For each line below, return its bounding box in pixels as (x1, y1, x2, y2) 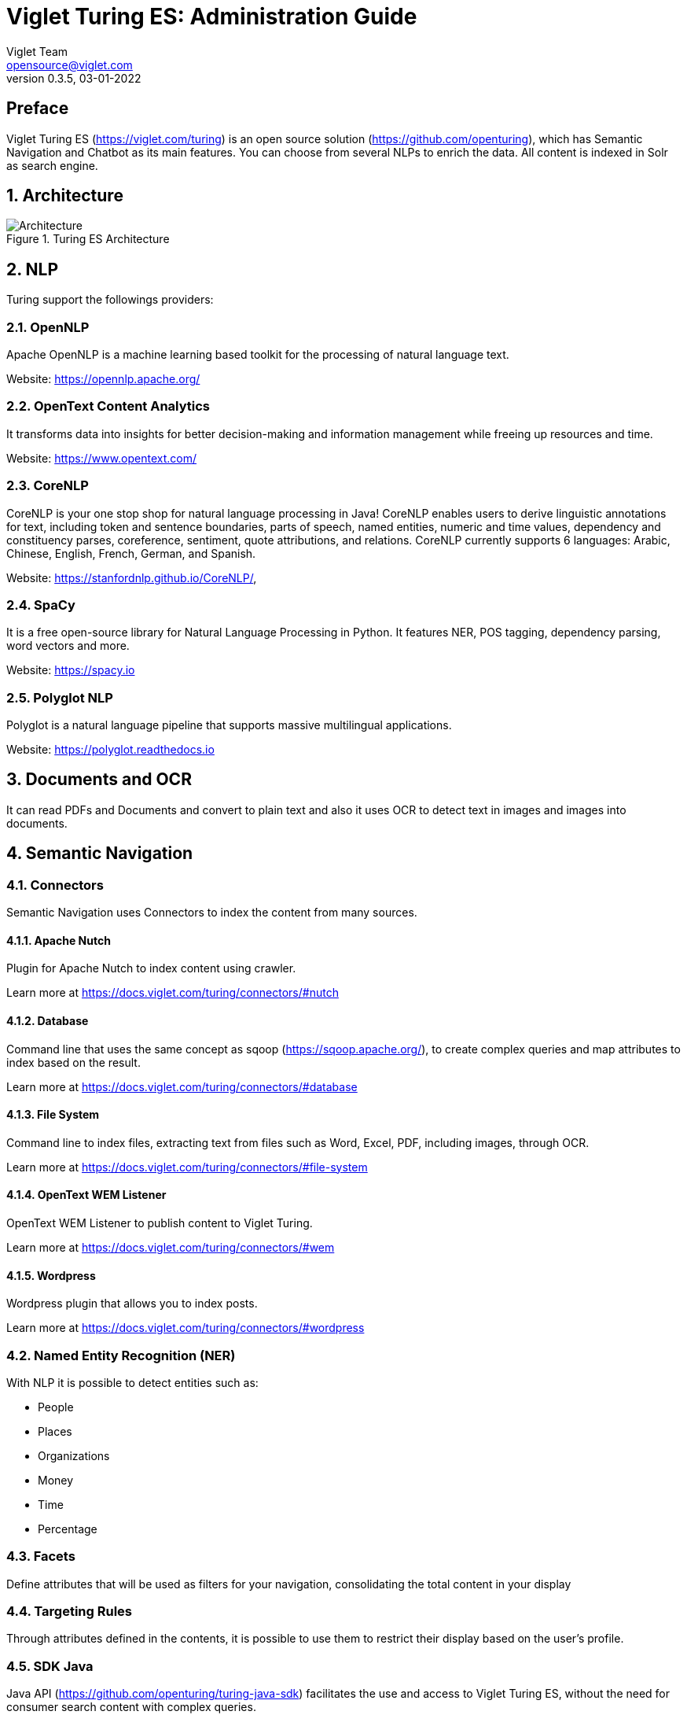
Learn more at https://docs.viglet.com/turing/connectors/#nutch (6, 986, 339, 1000)
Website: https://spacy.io (6, 663, 135, 677)
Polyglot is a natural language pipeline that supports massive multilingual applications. (6, 718, 452, 732)
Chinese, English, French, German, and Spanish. (6, 546, 256, 560)
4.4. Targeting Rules (6, 1603, 132, 1620)
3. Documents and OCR (6, 769, 192, 790)
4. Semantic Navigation (6, 843, 193, 864)
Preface (6, 98, 69, 119)
